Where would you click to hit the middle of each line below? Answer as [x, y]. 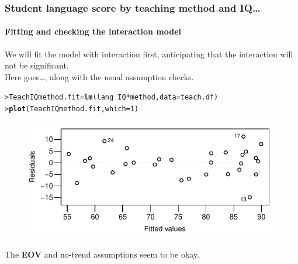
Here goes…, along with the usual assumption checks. [99, 76]
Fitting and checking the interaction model [93, 31]
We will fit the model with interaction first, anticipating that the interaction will [149, 54]
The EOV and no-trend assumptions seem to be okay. [102, 254]
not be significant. [37, 65]
